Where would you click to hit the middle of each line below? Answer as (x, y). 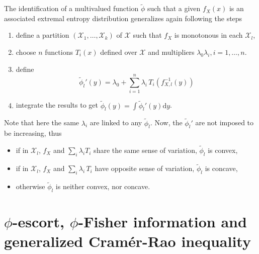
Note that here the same (42, 122)
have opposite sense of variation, (145, 168)
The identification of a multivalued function (71, 8)
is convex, (223, 150)
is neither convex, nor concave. (103, 186)
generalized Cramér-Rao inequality (127, 241)
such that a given (174, 8)
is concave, (221, 168)
